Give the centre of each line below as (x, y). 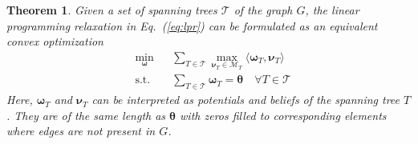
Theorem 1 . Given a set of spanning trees (112, 10)
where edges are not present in (81, 131)
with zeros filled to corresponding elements (283, 115)
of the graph (263, 10)
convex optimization (55, 41)
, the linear (332, 10)
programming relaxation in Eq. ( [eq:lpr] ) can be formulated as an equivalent (192, 25)
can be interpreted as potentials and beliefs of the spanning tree (246, 100)
